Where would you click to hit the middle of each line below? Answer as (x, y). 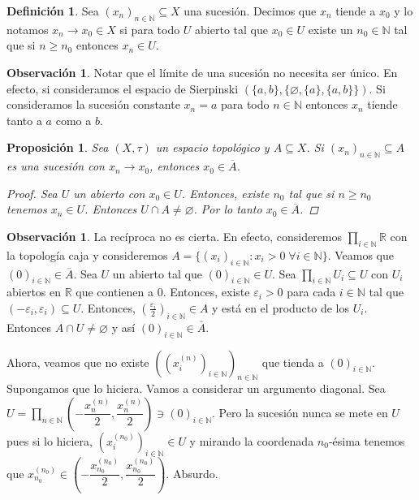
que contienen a (114, 292)
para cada (311, 292)
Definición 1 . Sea (53, 11)
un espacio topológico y (212, 147)
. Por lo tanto (228, 209)
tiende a (356, 11)
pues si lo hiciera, (50, 440)
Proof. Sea (32, 193)
